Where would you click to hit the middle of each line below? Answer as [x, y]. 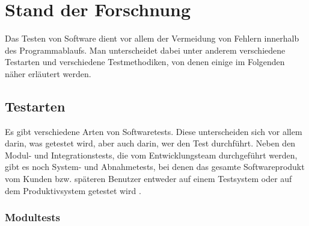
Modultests [33, 217]
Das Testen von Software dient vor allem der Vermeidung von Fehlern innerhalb [152, 38]
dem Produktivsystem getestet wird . [73, 190]
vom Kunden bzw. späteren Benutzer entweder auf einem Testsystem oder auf [148, 179]
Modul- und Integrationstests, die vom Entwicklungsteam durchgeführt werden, [151, 155]
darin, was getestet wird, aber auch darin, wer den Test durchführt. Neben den [150, 143]
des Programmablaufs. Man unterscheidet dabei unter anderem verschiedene [145, 50]
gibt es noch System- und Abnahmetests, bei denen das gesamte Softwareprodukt [155, 167]
